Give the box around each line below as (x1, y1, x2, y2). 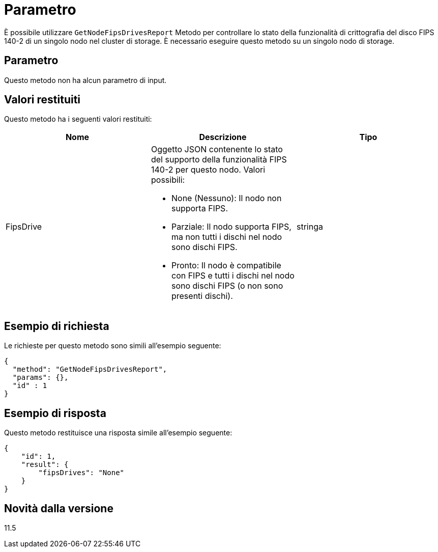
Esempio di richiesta (4, 319, 109, 333)
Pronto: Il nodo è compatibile (171, 260, 281, 271)
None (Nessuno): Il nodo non (171, 193, 282, 204)
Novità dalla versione (4, 502, 113, 515)
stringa (296, 222, 323, 232)
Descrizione (199, 132, 247, 143)
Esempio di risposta (4, 406, 106, 420)
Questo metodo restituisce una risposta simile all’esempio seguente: (4, 428, 232, 437)
